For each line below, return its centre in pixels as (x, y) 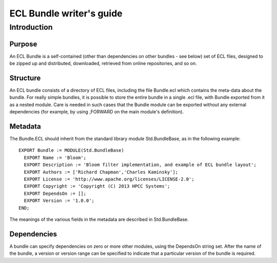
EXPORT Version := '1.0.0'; (59, 201)
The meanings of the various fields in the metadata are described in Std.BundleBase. (99, 219)
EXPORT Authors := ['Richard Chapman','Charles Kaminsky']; (101, 172)
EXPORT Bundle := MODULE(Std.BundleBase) (71, 150)
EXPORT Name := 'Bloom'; (55, 157)
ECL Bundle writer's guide (66, 13)
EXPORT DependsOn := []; (55, 193)
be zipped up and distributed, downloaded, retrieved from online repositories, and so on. (103, 64)
